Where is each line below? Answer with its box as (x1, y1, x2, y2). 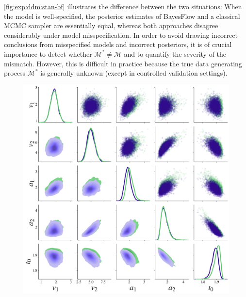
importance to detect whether (4, 48, 92, 59)
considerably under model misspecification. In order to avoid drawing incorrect (4, 30, 238, 40)
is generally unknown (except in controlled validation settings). (40, 68, 228, 78)
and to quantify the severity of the (124, 48, 227, 59)
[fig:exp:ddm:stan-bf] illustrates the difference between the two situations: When (4, 1, 242, 11)
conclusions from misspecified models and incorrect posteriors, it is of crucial (4, 39, 232, 49)
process (4, 68, 26, 78)
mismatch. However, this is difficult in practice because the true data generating (4, 58, 242, 68)
